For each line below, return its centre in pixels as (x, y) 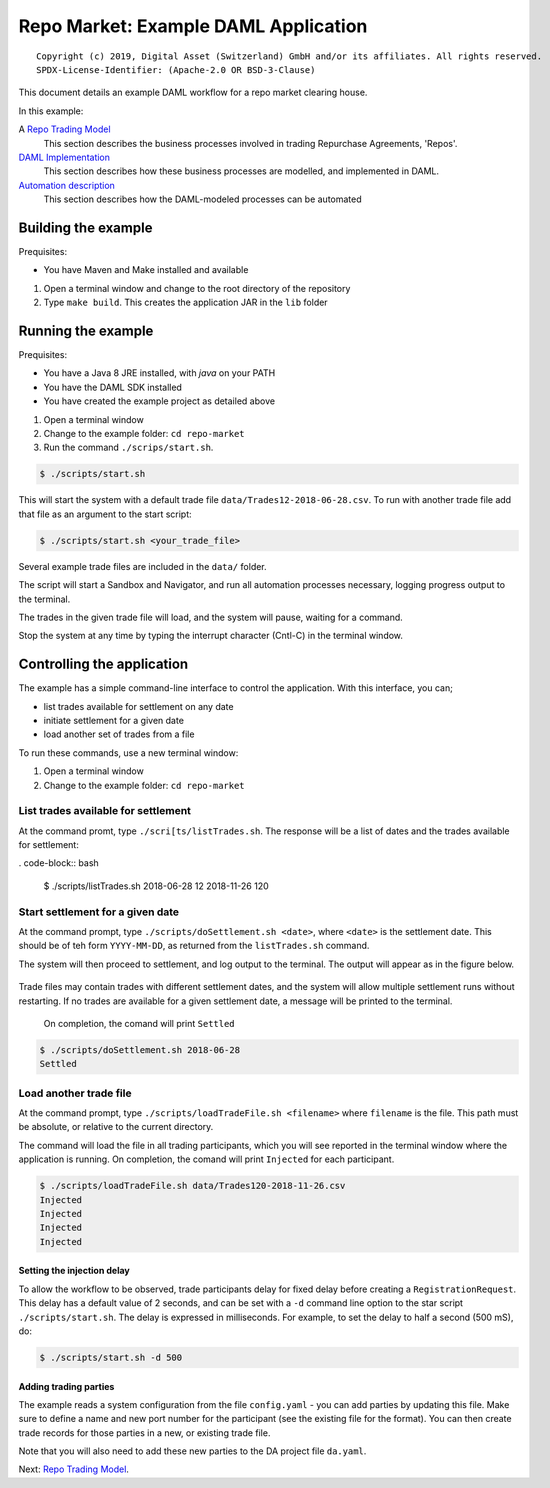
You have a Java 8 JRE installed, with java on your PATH (159, 373)
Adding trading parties (66, 1386)
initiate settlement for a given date (114, 720)
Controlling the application (103, 664)
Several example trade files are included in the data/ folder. (142, 566)
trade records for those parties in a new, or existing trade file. (144, 1432)
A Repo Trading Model (64, 129)
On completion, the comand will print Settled (139, 1023)
